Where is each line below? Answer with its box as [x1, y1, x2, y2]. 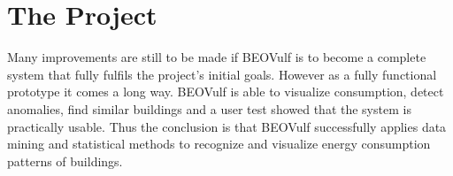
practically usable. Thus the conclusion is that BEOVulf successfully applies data [7, 117, 447, 135]
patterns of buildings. [7, 151, 123, 170]
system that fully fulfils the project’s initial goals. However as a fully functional [7, 65, 437, 83]
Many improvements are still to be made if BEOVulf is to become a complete [7, 48, 426, 66]
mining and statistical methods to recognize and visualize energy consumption [7, 134, 431, 153]
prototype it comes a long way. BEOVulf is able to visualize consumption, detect [7, 82, 444, 101]
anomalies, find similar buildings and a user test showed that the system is [7, 99, 411, 118]
